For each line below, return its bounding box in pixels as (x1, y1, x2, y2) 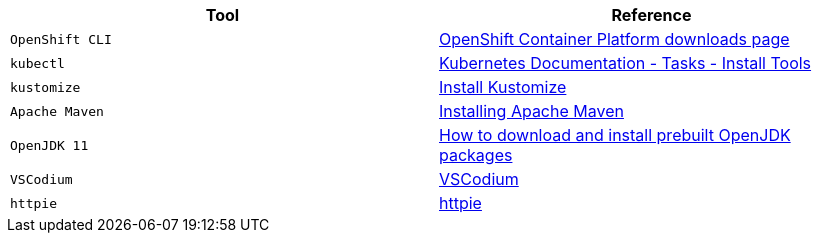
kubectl (10, 55, 65, 71)
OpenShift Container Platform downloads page (439, 29, 790, 49)
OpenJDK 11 (10, 137, 89, 153)
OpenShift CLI (10, 31, 112, 47)
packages (439, 145, 513, 165)
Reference (611, 5, 692, 25)
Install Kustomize (439, 77, 567, 97)
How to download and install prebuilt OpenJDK (439, 125, 791, 145)
